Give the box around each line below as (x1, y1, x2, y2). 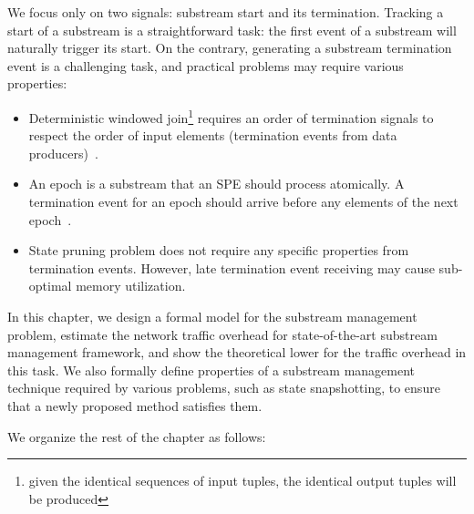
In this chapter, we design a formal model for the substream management (7, 306, 417, 325)
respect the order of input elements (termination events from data (28, 126, 397, 145)
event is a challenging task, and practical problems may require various (7, 56, 404, 75)
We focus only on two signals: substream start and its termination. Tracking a (7, 3, 444, 21)
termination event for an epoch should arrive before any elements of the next (28, 192, 459, 211)
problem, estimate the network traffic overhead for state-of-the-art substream (7, 324, 438, 344)
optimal (28, 276, 72, 295)
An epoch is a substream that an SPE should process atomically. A (28, 174, 405, 193)
